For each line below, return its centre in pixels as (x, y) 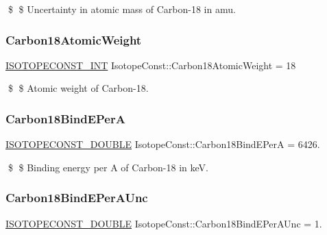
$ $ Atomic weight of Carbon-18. (78, 88)
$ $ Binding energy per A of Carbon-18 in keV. (108, 167)
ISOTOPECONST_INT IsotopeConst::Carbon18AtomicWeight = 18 (151, 65)
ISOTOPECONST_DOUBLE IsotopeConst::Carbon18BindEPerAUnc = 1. (164, 223)
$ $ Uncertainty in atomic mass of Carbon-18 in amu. (122, 9)
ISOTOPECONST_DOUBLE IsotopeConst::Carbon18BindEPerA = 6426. (163, 144)
